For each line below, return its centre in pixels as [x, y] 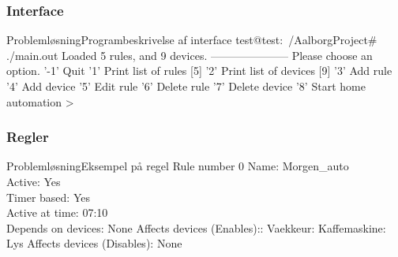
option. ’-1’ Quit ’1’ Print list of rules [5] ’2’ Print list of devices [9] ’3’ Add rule [199, 71]
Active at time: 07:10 [57, 212]
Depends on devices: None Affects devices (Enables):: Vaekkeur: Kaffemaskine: [196, 227]
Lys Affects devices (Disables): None [94, 243]
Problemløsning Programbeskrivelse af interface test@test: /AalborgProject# [192, 40]
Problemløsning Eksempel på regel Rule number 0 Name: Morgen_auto [178, 166]
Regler [28, 137]
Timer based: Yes [48, 197]
